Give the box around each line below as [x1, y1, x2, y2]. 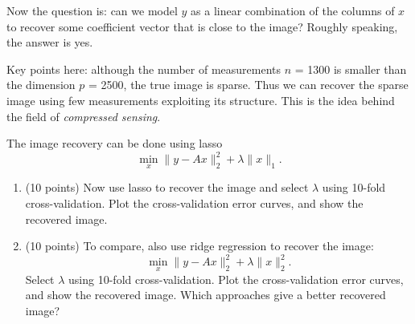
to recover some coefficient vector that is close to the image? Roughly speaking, [6, 18, 398, 34]
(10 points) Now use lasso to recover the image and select [25, 179, 309, 196]
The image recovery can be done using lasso [6, 135, 223, 152]
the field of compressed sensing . [6, 107, 161, 124]
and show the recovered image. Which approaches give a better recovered [25, 286, 386, 303]
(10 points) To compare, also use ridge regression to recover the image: [25, 237, 374, 254]
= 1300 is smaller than [294, 60, 407, 77]
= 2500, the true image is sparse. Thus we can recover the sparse [88, 76, 409, 93]
